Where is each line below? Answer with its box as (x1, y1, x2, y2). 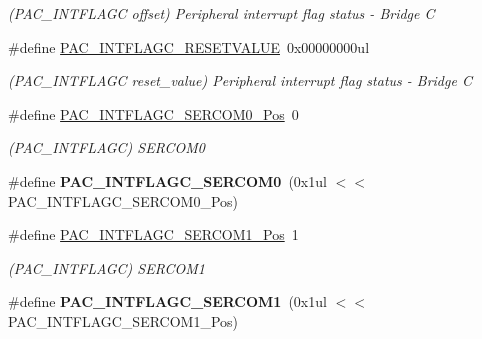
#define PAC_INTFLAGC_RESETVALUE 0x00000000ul (8, 36, 370, 57)
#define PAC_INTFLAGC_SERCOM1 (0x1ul (8, 291, 327, 312)
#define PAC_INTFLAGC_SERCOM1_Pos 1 (8, 224, 299, 245)
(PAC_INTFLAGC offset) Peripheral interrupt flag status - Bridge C (8, 3, 435, 23)
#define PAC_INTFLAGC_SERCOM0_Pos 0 (8, 103, 299, 124)
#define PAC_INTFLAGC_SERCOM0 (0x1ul (8, 170, 327, 191)
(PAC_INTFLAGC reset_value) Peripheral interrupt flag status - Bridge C (8, 70, 472, 91)
